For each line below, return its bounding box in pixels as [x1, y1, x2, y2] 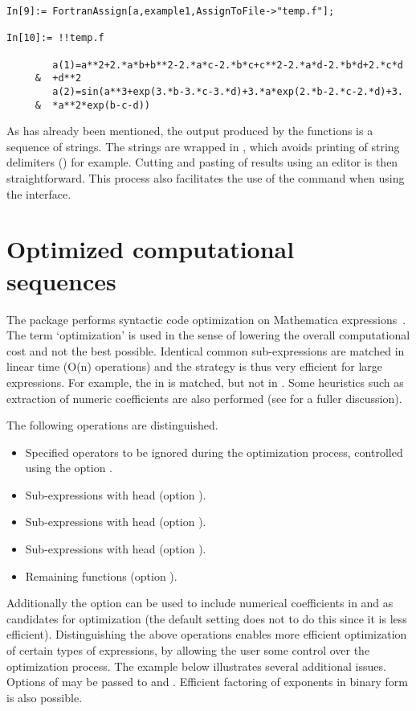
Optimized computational [6, 232, 295, 265]
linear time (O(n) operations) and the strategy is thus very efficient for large [6, 358, 382, 375]
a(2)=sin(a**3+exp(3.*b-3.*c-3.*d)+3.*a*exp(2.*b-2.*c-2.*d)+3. [52, 85, 403, 97]
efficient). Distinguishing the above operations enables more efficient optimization [6, 626, 407, 643]
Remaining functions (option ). [25, 567, 177, 584]
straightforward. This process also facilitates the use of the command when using [6, 170, 405, 187]
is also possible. [6, 688, 83, 705]
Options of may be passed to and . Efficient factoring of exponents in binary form [6, 673, 408, 690]
